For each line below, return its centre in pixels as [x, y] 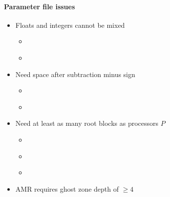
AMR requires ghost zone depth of [67, 188]
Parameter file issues [40, 6]
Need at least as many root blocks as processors [87, 123]
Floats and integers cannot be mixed [70, 25]
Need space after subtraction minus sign [75, 74]
